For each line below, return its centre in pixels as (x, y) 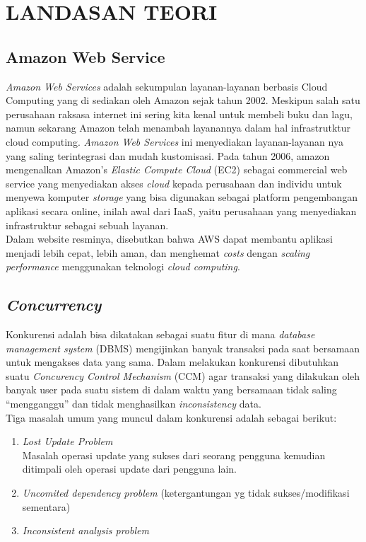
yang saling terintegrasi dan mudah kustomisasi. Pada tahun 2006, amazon (168, 155)
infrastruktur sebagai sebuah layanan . (87, 225)
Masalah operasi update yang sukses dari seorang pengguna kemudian (174, 455)
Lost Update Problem (67, 441)
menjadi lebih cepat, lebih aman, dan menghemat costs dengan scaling (158, 252)
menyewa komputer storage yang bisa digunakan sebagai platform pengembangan (182, 197)
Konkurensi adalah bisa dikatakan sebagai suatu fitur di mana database (160, 334)
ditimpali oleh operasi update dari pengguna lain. (129, 469)
